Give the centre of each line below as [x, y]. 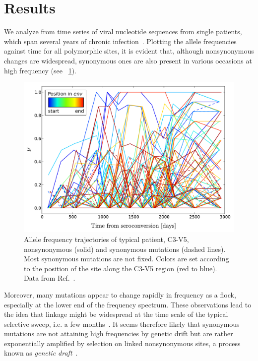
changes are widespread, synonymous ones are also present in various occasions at [128, 60]
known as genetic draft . [41, 353]
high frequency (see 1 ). [40, 70]
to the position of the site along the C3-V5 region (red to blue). [121, 268]
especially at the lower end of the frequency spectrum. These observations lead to [128, 304]
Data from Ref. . [50, 278]
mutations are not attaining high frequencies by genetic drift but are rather [119, 333]
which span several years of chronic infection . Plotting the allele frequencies [120, 41]
